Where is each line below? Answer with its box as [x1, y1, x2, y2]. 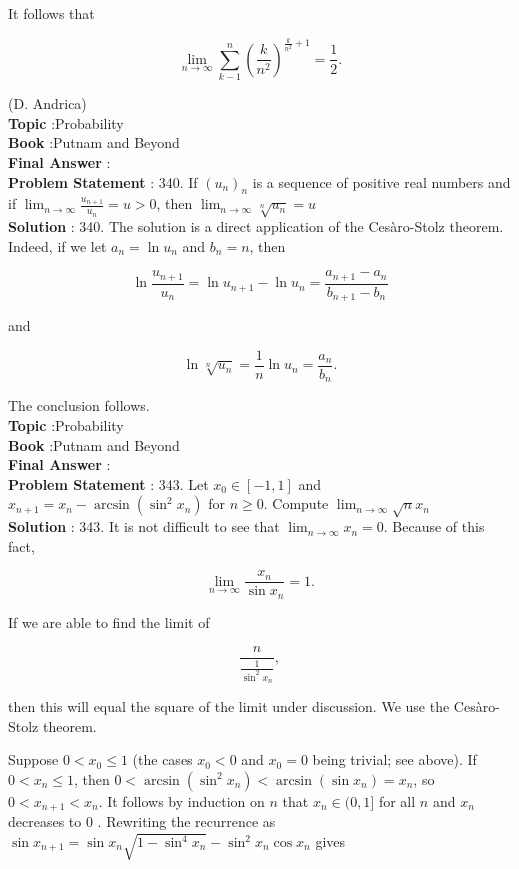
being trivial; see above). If [312, 749, 477, 770]
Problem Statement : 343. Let [8, 473, 209, 494]
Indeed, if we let [8, 235, 107, 256]
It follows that [8, 3, 95, 23]
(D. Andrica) [8, 93, 87, 114]
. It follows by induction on [98, 790, 265, 811]
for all [378, 790, 416, 811]
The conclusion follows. [8, 395, 150, 416]
